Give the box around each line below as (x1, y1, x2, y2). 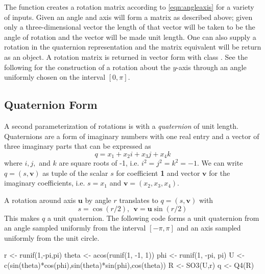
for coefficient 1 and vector (116, 167, 200, 178)
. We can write (197, 157, 243, 168)
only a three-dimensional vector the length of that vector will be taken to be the (4, 21, 255, 32)
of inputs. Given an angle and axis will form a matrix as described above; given (4, 11, 253, 22)
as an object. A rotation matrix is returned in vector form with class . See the (4, 51, 248, 62)
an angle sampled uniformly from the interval (4, 222, 146, 233)
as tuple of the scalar (42, 167, 108, 178)
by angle (85, 194, 111, 205)
